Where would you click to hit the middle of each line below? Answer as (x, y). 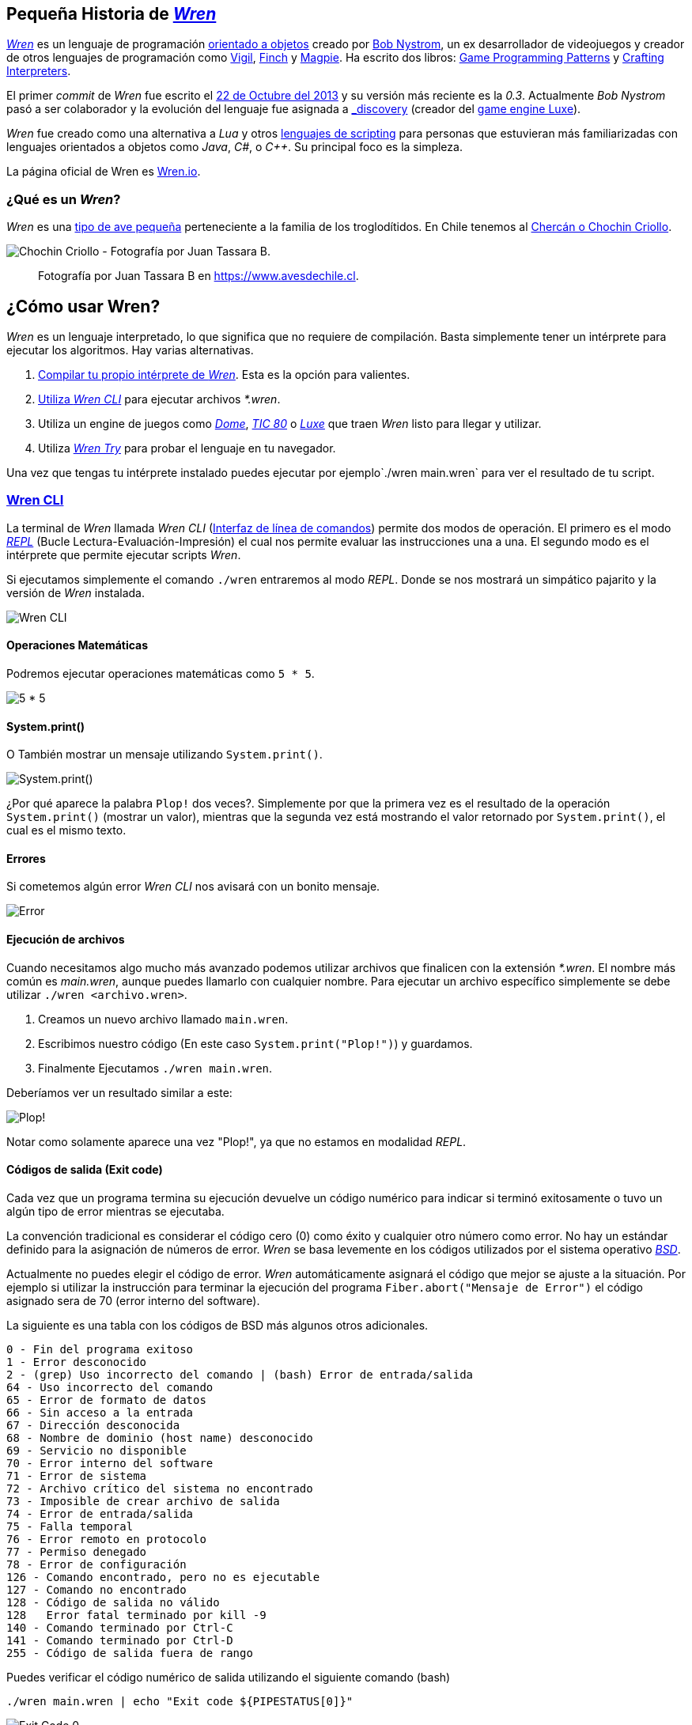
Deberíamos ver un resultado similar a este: (119, 1092)
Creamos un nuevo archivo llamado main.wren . (163, 1019)
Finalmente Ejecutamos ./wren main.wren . (155, 1068)
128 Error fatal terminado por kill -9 (136, 1615)
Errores (26, 858)
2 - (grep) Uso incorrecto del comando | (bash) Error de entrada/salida (240, 1374)
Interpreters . (39, 71)
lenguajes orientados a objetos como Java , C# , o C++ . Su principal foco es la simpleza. (234, 147)
